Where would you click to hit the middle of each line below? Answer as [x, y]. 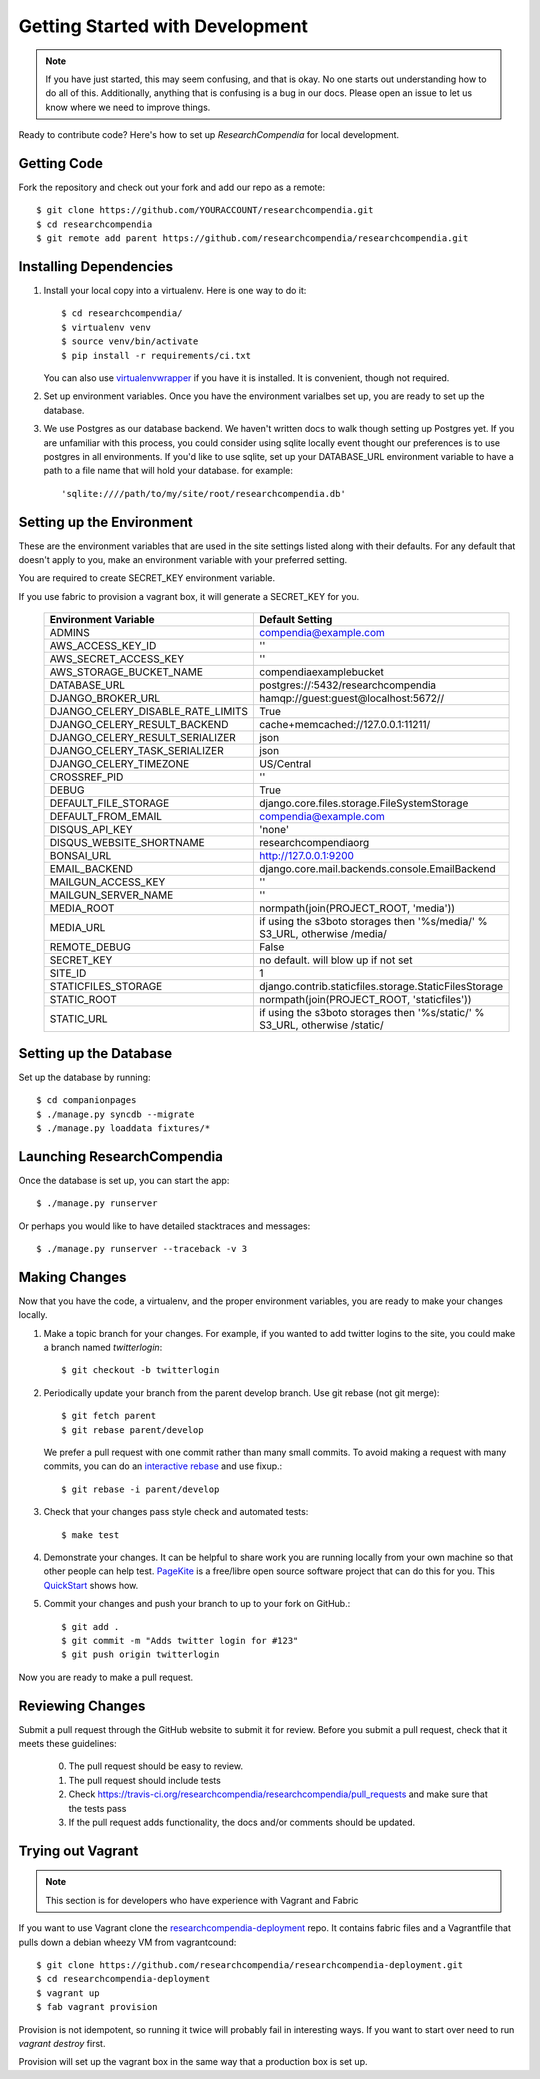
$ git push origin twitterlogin [140, 1654]
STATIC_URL [79, 1019]
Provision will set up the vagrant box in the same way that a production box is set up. [193, 2062]
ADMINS [69, 633]
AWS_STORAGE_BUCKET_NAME [126, 672]
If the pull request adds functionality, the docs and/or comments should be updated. [242, 1822]
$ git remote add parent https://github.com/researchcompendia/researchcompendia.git [252, 238]
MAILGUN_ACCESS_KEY [107, 882]
